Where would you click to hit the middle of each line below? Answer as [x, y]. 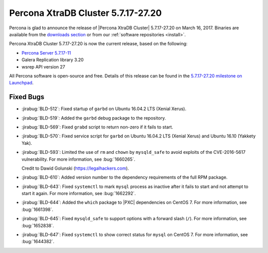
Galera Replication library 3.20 [53, 60]
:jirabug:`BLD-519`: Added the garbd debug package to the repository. [94, 118]
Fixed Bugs [27, 97]
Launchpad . [21, 83]
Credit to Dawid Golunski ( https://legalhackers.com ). [75, 168]
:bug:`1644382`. [38, 242]
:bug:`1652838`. [38, 225]
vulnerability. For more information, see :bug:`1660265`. [78, 159]
